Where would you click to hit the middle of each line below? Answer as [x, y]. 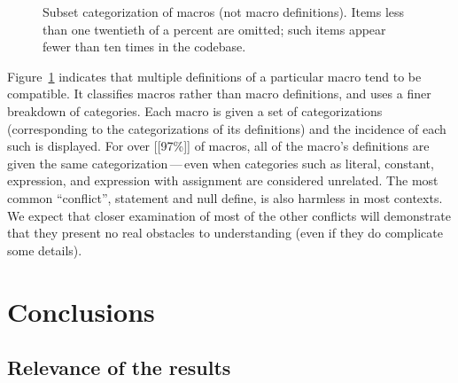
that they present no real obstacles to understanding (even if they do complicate [225, 233]
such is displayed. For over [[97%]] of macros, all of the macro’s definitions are [218, 146]
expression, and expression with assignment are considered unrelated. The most [223, 180]
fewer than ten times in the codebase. [144, 47]
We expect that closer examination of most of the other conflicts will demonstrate [229, 215]
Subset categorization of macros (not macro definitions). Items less [224, 12]
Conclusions [81, 311]
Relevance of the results [119, 367]
